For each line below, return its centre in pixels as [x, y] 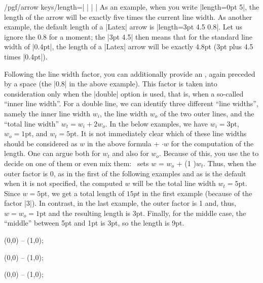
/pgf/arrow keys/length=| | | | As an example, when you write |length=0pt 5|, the [132, 7]
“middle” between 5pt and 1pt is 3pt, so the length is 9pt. [94, 223]
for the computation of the [212, 143]
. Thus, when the [230, 163]
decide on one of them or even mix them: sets [77, 163]
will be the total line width [174, 183]
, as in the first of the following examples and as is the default [150, 173]
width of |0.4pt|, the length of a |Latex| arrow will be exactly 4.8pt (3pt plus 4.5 [129, 46]
